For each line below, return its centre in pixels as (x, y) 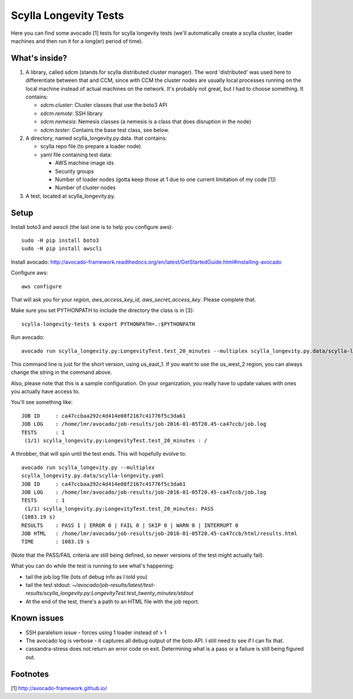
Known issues (37, 618)
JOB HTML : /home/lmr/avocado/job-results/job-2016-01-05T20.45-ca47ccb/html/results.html (159, 533)
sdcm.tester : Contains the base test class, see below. (105, 130)
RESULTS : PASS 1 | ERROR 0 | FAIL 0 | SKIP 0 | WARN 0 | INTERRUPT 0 (130, 525)
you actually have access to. (45, 392)
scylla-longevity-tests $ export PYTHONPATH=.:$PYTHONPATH (108, 324)
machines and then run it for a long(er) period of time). (77, 41)
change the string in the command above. (61, 372)
